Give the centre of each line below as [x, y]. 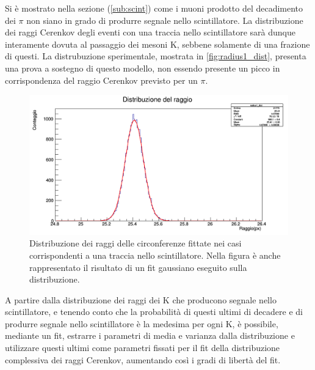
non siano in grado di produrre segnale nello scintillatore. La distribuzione [165, 20]
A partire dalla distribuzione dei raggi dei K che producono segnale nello [141, 299]
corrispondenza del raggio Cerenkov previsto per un [101, 80]
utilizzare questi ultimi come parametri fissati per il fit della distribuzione [143, 348]
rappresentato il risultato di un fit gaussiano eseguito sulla [138, 267]
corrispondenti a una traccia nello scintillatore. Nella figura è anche [155, 255]
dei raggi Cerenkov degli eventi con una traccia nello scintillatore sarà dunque [150, 32]
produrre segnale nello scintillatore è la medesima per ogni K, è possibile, [142, 323]
